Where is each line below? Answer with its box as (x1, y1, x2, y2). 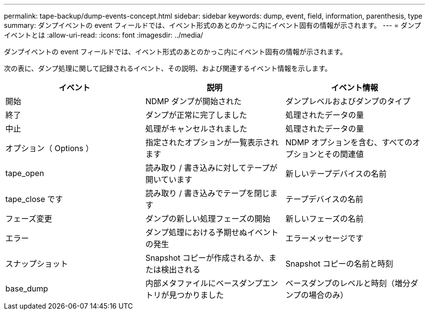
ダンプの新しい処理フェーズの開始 (145, 214, 270, 224)
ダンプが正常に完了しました (145, 110, 247, 120)
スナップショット (5, 259, 69, 269)
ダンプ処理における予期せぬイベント (145, 227, 279, 237)
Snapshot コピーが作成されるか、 (145, 253, 269, 263)
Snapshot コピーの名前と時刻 (285, 259, 393, 269)
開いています (145, 175, 192, 184)
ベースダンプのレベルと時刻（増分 (285, 278, 410, 288)
